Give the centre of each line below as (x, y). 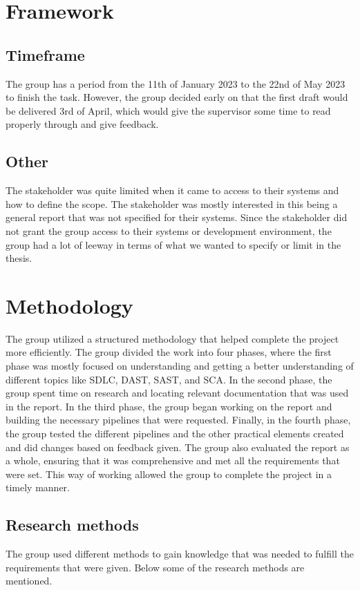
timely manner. (38, 487)
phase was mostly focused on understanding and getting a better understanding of (180, 366)
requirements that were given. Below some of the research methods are (155, 567)
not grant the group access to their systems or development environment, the (169, 230)
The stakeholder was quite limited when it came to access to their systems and (172, 190)
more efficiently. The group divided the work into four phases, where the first (169, 352)
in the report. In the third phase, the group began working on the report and (169, 406)
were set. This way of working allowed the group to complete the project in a (169, 474)
